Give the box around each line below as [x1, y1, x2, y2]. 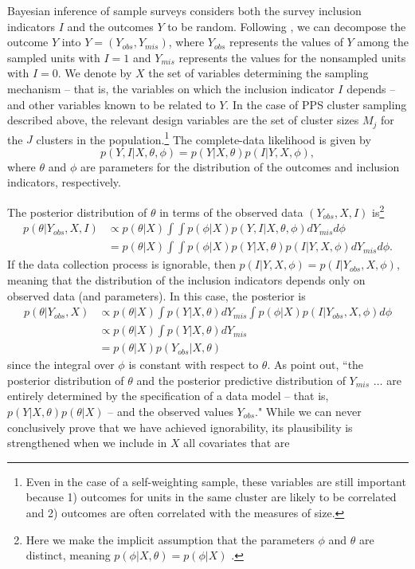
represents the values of [229, 33, 343, 50]
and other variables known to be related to [7, 96, 216, 112]
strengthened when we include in [7, 434, 167, 451]
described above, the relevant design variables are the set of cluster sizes [7, 112, 359, 128]
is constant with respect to [128, 356, 259, 373]
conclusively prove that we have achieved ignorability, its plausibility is [7, 418, 353, 435]
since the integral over [7, 356, 115, 373]
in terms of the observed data [159, 203, 303, 220]
